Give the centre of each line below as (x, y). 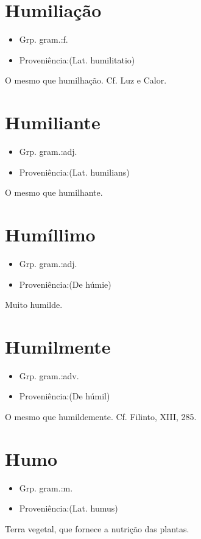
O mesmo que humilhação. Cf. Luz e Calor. (86, 80)
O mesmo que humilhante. (54, 192)
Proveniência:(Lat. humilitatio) (77, 59)
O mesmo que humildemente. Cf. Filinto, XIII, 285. (101, 417)
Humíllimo (50, 234)
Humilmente (58, 346)
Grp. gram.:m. (46, 487)
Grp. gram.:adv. (49, 375)
